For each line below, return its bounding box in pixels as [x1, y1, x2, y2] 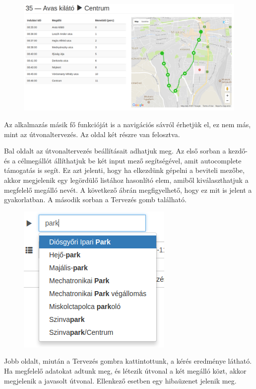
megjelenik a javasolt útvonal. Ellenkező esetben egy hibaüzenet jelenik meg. [4, 375, 237, 386]
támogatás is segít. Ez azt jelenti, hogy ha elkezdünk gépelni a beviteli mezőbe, [4, 165, 245, 175]
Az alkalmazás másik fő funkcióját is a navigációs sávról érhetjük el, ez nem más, [4, 119, 251, 130]
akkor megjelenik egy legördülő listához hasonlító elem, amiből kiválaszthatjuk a [4, 175, 249, 185]
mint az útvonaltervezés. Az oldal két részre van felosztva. [4, 129, 180, 139]
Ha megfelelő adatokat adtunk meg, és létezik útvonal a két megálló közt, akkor [4, 366, 247, 376]
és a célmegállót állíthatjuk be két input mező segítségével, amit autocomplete [4, 155, 242, 165]
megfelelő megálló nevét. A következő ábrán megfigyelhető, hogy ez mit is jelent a [4, 184, 252, 195]
